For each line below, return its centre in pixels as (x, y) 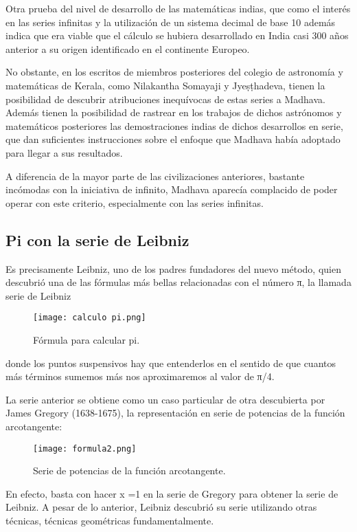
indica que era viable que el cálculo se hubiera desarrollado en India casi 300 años (177, 35)
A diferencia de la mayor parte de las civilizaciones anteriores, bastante (155, 176)
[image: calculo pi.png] (90, 318)
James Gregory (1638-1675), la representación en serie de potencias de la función (175, 413)
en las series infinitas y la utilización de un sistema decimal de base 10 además (171, 22)
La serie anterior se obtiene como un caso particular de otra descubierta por (165, 399)
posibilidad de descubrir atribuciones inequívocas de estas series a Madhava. (165, 99)
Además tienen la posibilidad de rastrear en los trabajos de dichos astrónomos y (174, 112)
